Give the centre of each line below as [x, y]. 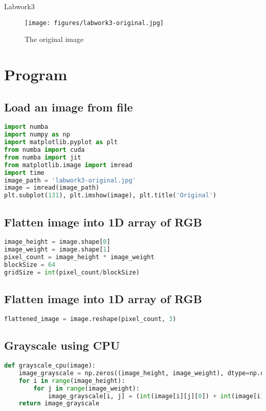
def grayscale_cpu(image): [50, 366]
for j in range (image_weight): [86, 388]
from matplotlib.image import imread [68, 165]
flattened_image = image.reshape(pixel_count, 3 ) [90, 319]
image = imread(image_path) [52, 188]
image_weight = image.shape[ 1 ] [57, 250]
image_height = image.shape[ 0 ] [57, 242]
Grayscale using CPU [62, 345]
